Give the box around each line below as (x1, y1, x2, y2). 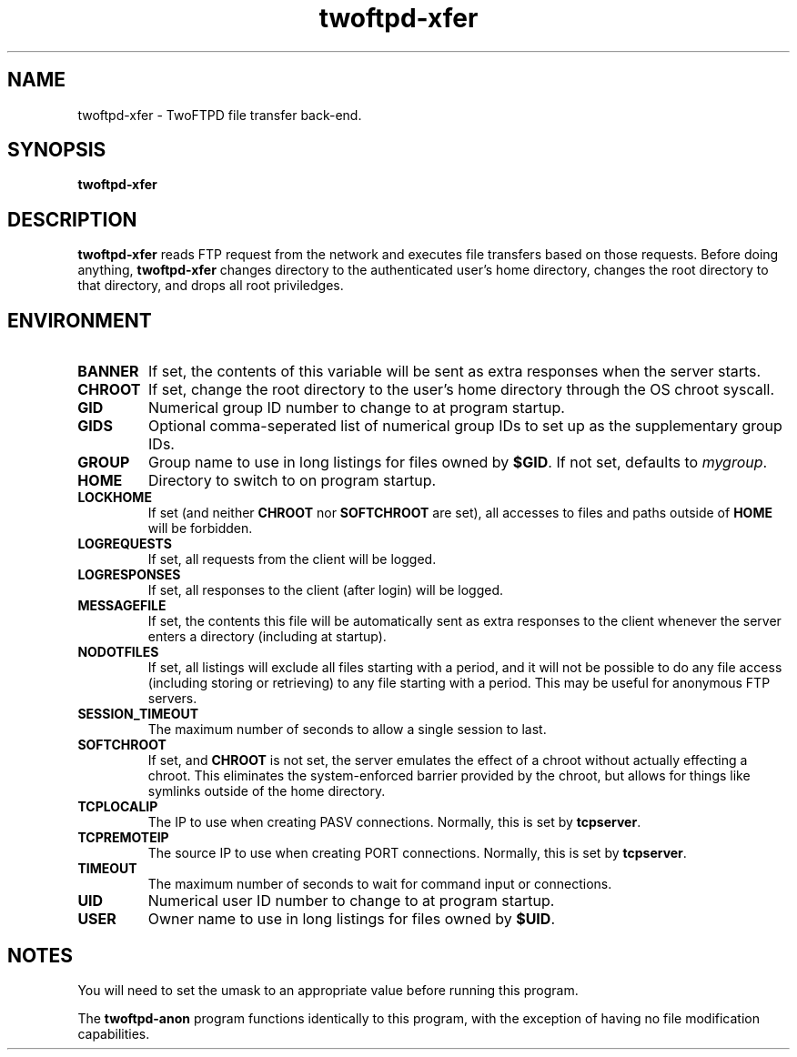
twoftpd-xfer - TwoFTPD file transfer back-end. (77, 106, 362, 123)
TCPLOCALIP (77, 799, 158, 815)
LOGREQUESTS (77, 536, 173, 552)
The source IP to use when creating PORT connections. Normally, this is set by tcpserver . (147, 845, 687, 861)
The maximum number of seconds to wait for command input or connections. (147, 876, 612, 892)
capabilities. (77, 1025, 150, 1042)
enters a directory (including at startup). (147, 629, 387, 645)
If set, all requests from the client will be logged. (147, 551, 437, 568)
